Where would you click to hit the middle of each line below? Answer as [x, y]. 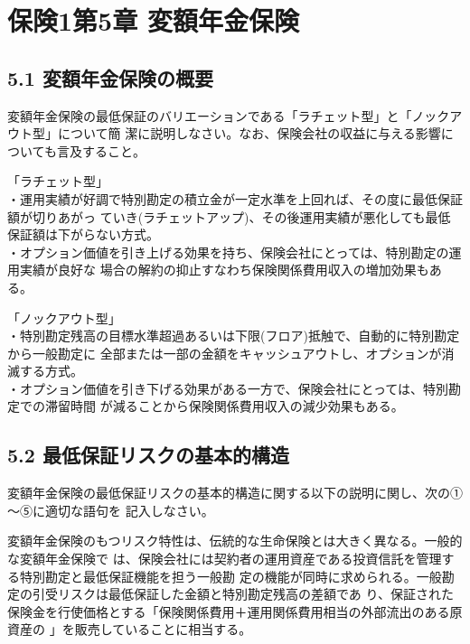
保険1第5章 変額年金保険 [153, 20]
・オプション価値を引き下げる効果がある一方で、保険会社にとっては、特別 [228, 388]
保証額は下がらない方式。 [83, 234]
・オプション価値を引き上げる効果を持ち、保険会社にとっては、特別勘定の [228, 252]
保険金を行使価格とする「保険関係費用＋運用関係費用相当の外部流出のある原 [235, 611]
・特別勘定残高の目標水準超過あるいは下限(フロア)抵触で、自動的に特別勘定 [234, 336]
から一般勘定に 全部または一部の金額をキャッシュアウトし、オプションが [225, 353]
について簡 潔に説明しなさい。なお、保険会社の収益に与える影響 [249, 133]
